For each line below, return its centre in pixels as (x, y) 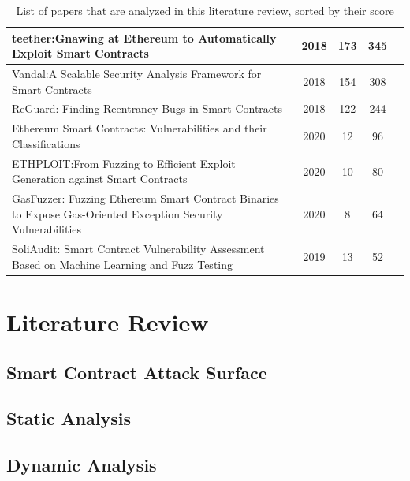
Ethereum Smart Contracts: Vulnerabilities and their (140, 128)
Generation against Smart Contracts (100, 179)
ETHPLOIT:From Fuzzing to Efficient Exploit (124, 163)
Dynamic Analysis (82, 465)
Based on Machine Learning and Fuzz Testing (122, 264)
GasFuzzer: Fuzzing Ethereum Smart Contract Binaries (145, 198)
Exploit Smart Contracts (80, 53)
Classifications (46, 143)
